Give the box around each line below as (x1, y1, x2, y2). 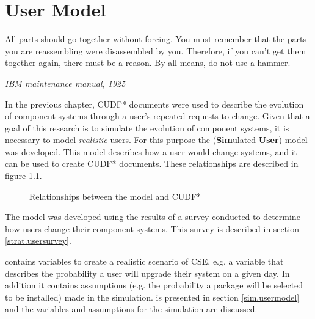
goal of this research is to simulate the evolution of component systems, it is (5, 121, 289, 134)
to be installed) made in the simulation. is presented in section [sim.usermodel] (5, 290, 300, 303)
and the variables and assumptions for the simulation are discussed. (5, 302, 258, 315)
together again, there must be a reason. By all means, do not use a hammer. (5, 56, 291, 69)
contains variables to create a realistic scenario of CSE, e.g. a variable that (5, 255, 284, 268)
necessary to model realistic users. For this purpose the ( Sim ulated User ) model (5, 133, 308, 146)
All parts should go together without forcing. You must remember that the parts (5, 32, 307, 45)
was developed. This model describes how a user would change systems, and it (5, 145, 297, 158)
